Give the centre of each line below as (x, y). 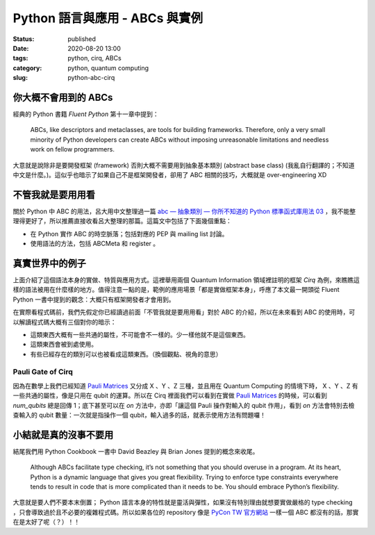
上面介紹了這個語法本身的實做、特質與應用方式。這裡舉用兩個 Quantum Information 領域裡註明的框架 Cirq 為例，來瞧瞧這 (186, 280)
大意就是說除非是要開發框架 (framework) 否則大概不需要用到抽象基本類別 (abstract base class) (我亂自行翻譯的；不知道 (184, 165)
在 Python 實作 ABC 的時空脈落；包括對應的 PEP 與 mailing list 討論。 (129, 233)
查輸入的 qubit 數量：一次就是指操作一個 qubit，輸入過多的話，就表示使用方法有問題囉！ (140, 415)
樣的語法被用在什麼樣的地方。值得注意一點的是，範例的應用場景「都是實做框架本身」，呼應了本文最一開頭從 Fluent (176, 290)
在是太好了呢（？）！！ (46, 522)
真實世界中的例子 (49, 263)
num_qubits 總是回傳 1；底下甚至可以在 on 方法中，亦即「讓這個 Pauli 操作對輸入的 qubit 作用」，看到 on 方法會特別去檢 (184, 405)
